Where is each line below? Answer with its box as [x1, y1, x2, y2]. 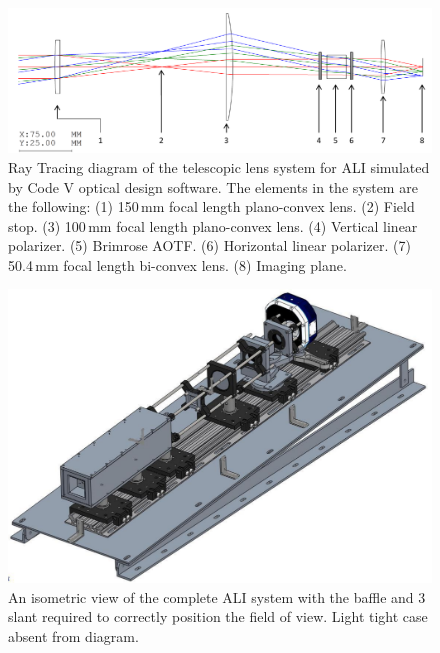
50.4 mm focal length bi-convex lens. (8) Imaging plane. [8, 254, 347, 275]
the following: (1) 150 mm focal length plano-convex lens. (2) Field [8, 196, 415, 217]
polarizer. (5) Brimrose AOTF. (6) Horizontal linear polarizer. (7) [8, 235, 411, 256]
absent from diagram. [8, 625, 139, 646]
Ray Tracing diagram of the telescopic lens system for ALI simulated [8, 156, 430, 177]
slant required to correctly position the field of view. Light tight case [8, 606, 428, 627]
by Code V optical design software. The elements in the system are [8, 176, 418, 197]
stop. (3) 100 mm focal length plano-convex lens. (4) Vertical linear [8, 215, 418, 236]
